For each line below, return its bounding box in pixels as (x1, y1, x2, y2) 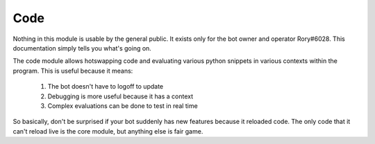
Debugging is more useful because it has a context (47, 92, 194, 100)
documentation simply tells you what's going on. (12, 44, 152, 52)
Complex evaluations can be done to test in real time (47, 101, 198, 110)
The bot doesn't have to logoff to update (47, 82, 163, 91)
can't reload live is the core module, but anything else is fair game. (12, 127, 203, 135)
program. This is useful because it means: (12, 66, 133, 75)
